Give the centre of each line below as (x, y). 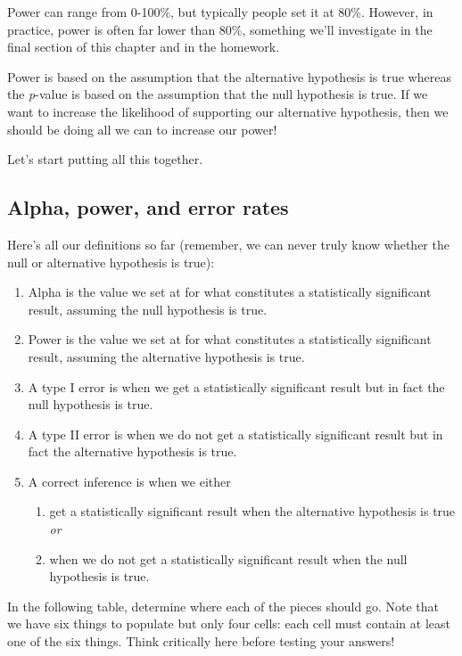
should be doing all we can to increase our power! (142, 129)
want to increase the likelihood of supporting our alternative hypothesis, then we (228, 111)
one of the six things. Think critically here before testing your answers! (201, 641)
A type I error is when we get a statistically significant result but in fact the (236, 386)
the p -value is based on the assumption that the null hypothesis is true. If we (218, 94)
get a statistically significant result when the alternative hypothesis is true (252, 511)
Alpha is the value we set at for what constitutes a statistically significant (230, 292)
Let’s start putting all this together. (105, 159)
